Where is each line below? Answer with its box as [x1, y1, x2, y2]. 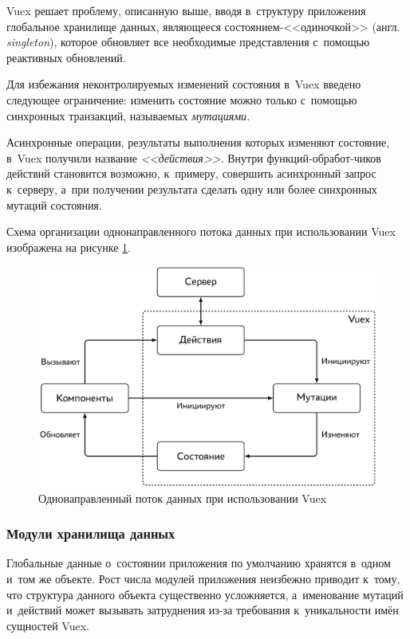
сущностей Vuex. [6, 617, 89, 633]
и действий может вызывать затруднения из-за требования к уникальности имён [6, 602, 399, 618]
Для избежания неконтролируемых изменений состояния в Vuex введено [6, 76, 361, 92]
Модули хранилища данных [6, 523, 175, 543]
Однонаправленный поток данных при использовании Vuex [38, 489, 327, 506]
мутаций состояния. [6, 196, 102, 213]
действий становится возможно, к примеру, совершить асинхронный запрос [6, 165, 376, 182]
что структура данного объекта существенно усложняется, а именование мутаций [6, 586, 404, 602]
